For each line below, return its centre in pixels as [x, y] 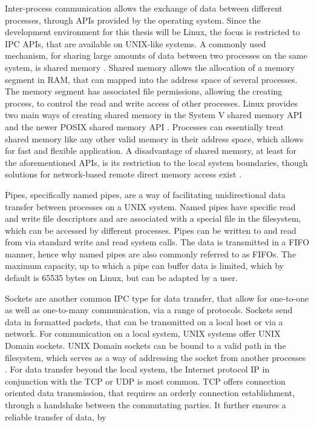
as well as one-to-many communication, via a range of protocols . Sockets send [149, 310]
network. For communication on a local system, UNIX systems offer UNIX [143, 333]
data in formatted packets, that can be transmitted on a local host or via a [144, 321]
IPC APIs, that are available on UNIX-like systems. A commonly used [136, 43]
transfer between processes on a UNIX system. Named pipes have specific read [150, 206]
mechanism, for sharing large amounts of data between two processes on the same [156, 55]
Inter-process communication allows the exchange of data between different [144, 8]
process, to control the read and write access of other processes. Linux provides [152, 103]
